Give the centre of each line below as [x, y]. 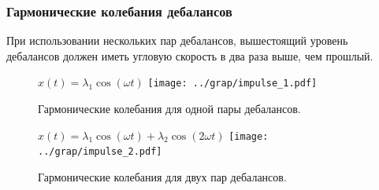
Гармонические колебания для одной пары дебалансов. [169, 109]
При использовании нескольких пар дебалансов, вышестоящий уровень [177, 40]
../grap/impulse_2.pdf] [100, 152]
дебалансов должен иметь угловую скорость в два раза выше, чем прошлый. [190, 55]
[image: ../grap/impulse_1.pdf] [232, 84]
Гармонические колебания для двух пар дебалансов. [162, 176]
